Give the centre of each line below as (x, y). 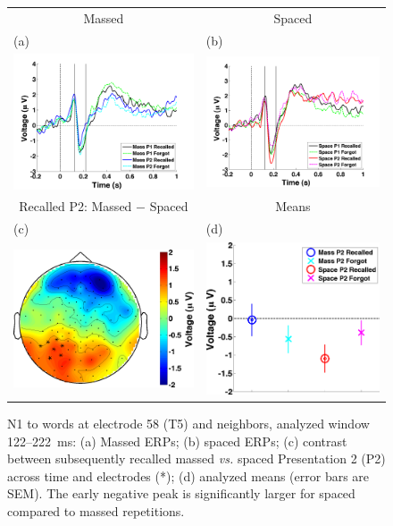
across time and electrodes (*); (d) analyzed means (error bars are (188, 475)
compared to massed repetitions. (96, 510)
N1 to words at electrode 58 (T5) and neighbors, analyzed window (188, 423)
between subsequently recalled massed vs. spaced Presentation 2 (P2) (196, 458)
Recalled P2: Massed (75, 206)
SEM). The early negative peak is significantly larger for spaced (181, 493)
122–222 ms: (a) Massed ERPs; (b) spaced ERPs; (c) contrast (177, 441)
